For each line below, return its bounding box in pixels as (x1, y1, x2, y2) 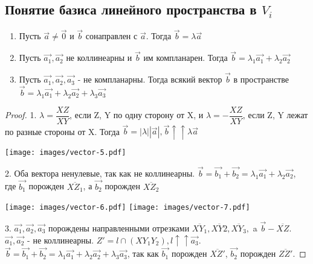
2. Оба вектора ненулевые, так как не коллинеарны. (5, 166, 195, 179)
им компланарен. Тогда (143, 51, 228, 64)
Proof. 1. (5, 108, 37, 121)
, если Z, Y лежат (242, 108, 308, 121)
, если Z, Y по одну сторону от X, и (69, 108, 204, 121)
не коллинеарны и (66, 51, 132, 64)
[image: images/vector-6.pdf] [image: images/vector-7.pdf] (5, 203, 250, 212)
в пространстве (233, 73, 289, 86)
